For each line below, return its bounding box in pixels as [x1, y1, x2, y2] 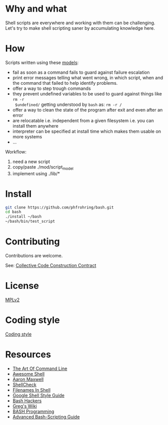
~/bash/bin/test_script [5, 219, 55, 224]
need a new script [12, 158, 50, 165]
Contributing [5, 236, 60, 247]
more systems [12, 133, 42, 139]
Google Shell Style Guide [12, 392, 65, 398]
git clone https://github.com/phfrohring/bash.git [5, 205, 114, 210]
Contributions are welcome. [5, 253, 63, 259]
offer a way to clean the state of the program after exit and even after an [12, 107, 163, 113]
